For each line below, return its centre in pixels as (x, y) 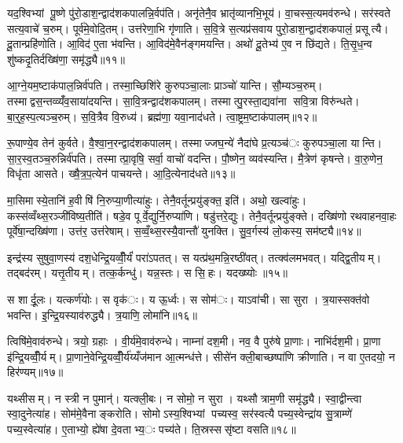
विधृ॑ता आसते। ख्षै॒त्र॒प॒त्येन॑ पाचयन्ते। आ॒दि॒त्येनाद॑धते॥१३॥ (121, 174)
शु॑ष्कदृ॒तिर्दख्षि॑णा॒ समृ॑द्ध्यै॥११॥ (66, 59)
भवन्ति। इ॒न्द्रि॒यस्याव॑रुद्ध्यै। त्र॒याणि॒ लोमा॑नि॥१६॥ (102, 314)
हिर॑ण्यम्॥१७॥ (35, 372)
